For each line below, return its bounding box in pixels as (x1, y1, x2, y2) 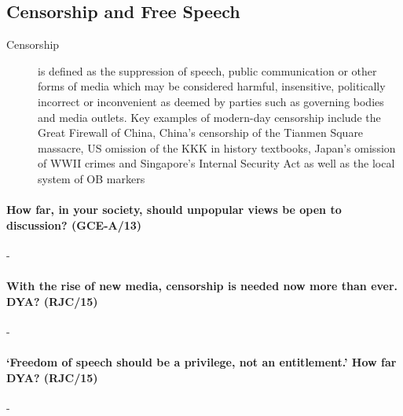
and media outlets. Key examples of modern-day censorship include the (38, 109, 381, 125)
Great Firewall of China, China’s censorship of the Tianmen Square (38, 124, 364, 141)
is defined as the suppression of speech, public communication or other (38, 62, 377, 79)
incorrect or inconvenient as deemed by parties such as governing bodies (38, 93, 384, 109)
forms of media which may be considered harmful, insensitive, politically (38, 78, 386, 94)
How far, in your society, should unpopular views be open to (6, 201, 342, 218)
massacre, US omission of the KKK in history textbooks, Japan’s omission (38, 139, 396, 156)
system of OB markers (38, 170, 145, 186)
